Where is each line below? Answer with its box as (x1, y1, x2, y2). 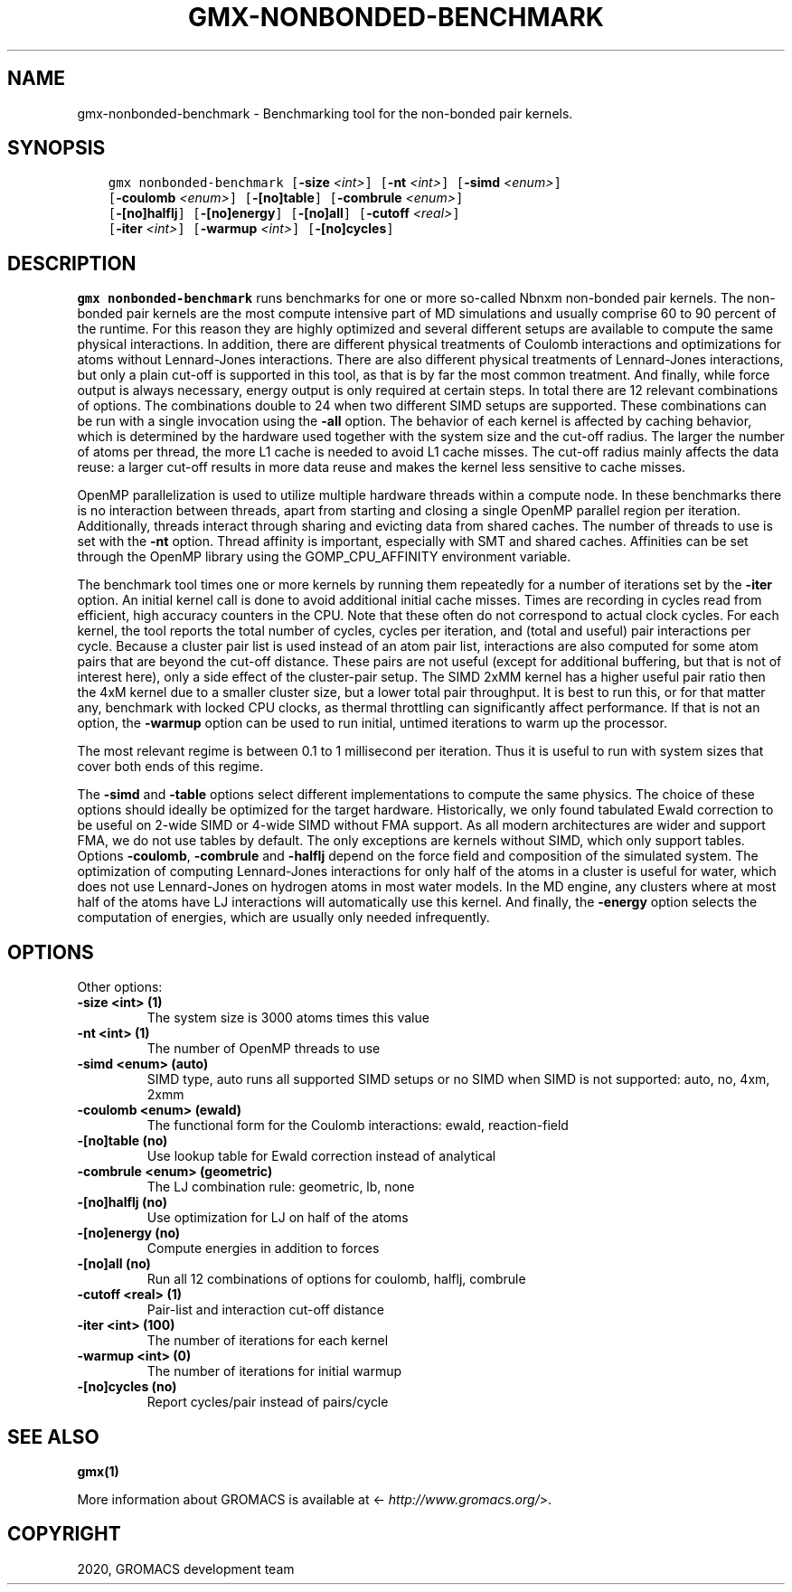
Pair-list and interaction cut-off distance (146, 1302, 384, 1318)
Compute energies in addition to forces (146, 1240, 380, 1257)
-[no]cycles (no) (77, 1379, 177, 1395)
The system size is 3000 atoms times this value (146, 1010, 429, 1026)
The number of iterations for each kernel (146, 1333, 389, 1349)
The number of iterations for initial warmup (146, 1363, 402, 1380)
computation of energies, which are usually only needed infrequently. (77, 909, 490, 926)
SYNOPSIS (7, 137, 106, 160)
